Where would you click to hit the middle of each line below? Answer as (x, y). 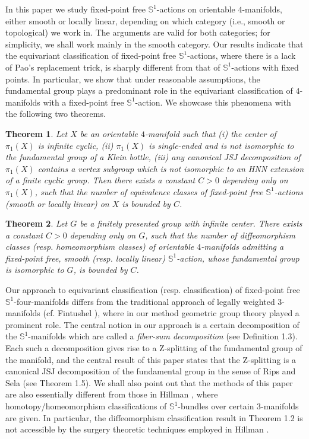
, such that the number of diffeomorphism (220, 235)
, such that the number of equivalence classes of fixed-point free (149, 191)
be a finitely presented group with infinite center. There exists (191, 223)
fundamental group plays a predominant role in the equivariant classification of (149, 90)
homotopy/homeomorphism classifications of (86, 406)
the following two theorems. (56, 114)
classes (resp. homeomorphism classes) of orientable (100, 246)
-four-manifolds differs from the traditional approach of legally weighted (144, 301)
